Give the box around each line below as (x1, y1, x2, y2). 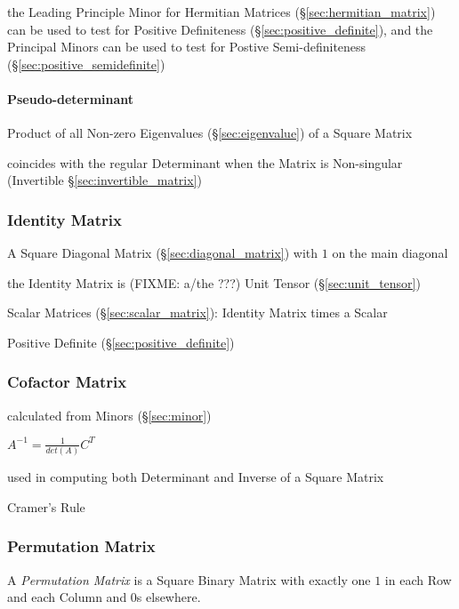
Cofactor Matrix (7, 371, 127, 393)
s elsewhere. (136, 588, 201, 606)
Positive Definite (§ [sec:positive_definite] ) (7, 333, 235, 351)
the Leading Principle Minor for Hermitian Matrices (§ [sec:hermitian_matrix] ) (7, 3, 436, 20)
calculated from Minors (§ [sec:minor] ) (7, 405, 212, 424)
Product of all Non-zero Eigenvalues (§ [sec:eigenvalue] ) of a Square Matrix (7, 124, 413, 142)
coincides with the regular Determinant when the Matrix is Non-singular (7, 153, 403, 172)
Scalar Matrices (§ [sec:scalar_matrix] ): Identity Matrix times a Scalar (7, 303, 388, 322)
